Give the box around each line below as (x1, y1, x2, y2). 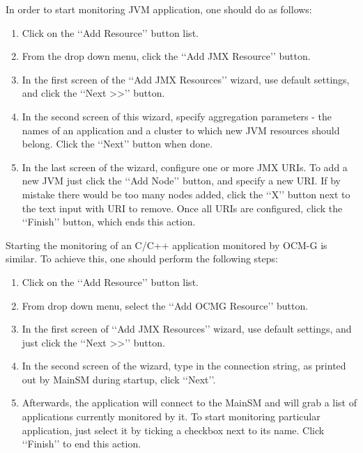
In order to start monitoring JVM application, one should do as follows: (6, 2, 312, 16)
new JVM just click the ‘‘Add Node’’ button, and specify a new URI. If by (22, 173, 341, 188)
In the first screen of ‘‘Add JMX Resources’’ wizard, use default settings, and (22, 321, 352, 336)
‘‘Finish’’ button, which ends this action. (22, 214, 196, 229)
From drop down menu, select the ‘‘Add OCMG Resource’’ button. (22, 298, 309, 312)
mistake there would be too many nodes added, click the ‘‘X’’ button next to (22, 186, 350, 201)
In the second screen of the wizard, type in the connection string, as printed (22, 358, 346, 373)
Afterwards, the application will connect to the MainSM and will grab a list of (22, 395, 357, 410)
